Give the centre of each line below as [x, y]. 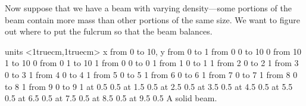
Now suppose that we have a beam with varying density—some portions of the [148, 8]
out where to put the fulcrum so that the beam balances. [109, 31]
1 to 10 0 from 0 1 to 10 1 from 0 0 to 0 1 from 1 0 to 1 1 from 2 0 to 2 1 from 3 [152, 63]
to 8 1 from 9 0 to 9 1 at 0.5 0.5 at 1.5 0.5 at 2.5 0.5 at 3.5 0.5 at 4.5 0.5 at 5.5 [149, 86]
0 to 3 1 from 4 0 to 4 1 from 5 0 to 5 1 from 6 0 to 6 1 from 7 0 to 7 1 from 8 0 [151, 74]
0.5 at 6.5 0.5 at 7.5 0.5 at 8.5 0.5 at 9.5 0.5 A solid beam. [111, 98]
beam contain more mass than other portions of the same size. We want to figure [152, 19]
